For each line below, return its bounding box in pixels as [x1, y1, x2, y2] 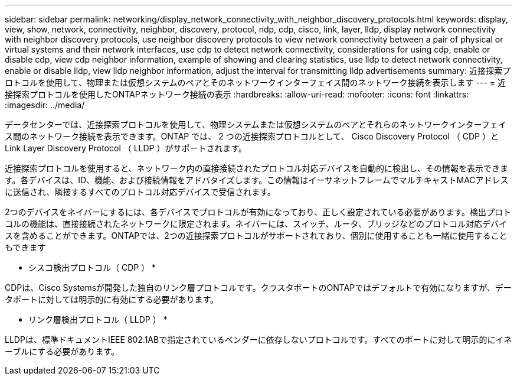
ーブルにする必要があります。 [5, 346, 119, 356]
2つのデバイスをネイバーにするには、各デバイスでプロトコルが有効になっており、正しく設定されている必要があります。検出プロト [5, 207, 512, 217]
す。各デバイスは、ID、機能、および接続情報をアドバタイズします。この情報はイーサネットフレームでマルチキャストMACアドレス [5, 175, 509, 185]
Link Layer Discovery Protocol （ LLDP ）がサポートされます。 [5, 143, 247, 153]
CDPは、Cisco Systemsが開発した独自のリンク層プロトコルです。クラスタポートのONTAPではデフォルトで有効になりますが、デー [5, 282, 512, 293]
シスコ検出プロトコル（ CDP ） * [28, 262, 156, 272]
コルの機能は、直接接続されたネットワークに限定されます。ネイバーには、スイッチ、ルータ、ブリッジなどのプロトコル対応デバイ [5, 219, 508, 229]
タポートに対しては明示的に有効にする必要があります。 [5, 294, 219, 304]
